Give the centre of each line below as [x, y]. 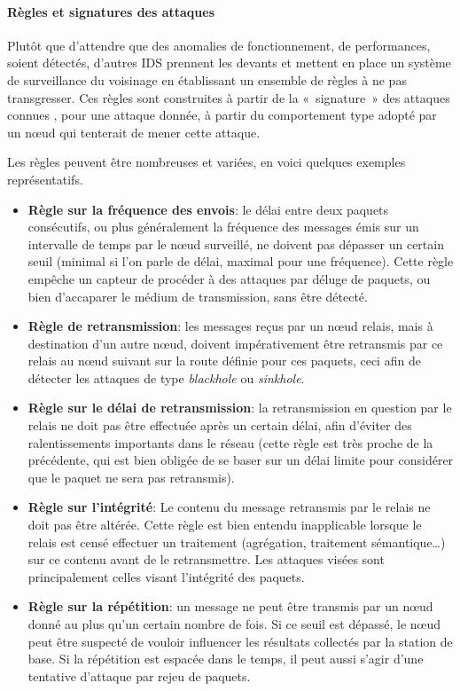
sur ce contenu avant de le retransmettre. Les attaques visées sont [206, 559]
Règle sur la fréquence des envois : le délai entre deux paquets [208, 209]
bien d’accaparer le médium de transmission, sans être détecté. [198, 296]
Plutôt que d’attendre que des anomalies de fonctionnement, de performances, [219, 45]
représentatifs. [45, 179]
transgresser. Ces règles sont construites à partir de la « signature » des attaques [229, 97]
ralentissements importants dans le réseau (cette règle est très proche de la [230, 442]
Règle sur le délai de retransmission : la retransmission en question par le [240, 408]
